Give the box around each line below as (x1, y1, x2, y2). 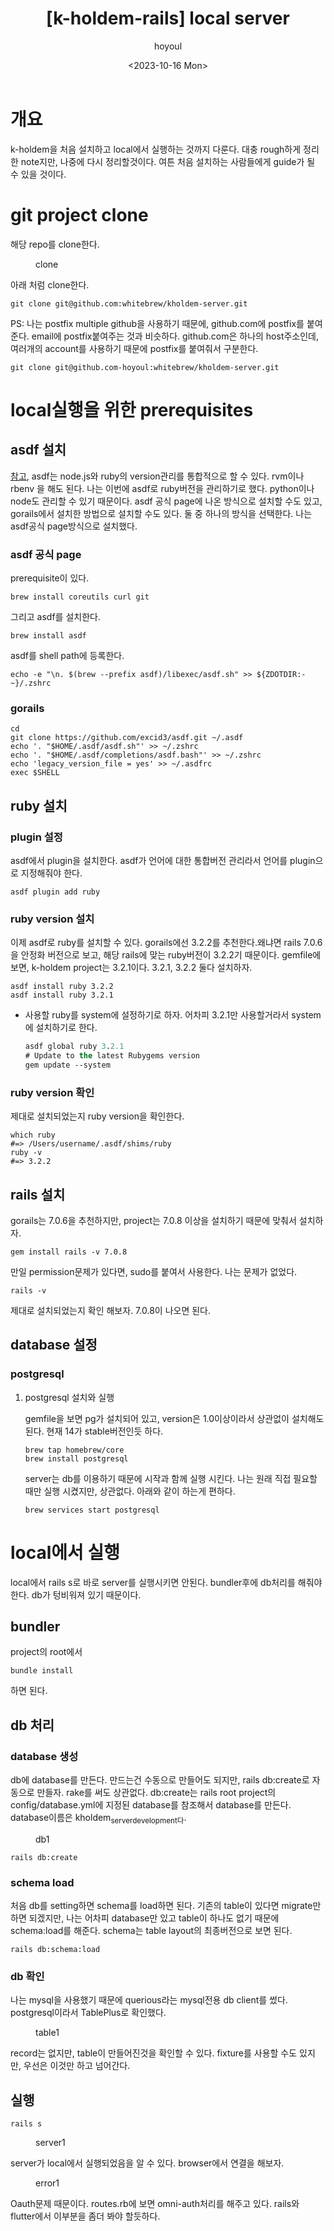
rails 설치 (10, 1186, 66, 1203)
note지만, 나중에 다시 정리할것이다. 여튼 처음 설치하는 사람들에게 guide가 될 (20, 155, 316, 167)
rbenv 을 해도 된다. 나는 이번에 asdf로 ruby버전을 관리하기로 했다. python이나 (10, 482, 315, 494)
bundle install (10, 1666, 74, 1676)
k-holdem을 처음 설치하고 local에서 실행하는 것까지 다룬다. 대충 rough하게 (10, 143, 302, 155)
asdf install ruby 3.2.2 (10, 982, 114, 992)
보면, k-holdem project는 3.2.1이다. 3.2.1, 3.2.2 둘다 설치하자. (10, 962, 253, 974)
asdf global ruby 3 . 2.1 (24, 1042, 125, 1052)
